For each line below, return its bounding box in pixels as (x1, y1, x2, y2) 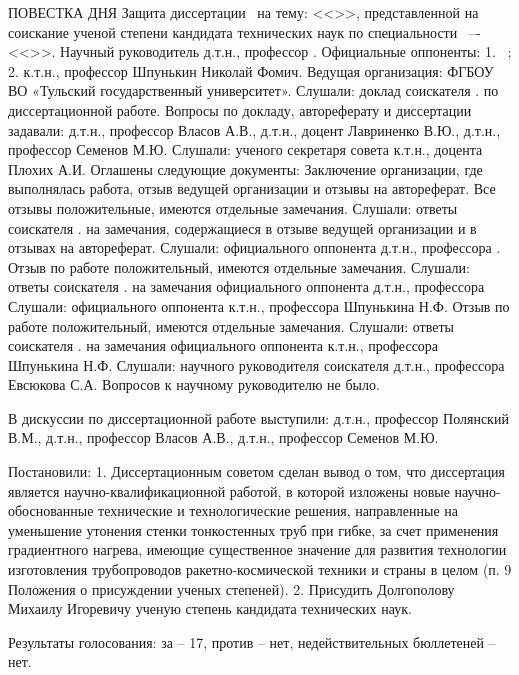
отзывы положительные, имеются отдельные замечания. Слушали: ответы (8, 197, 458, 218)
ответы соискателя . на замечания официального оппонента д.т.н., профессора (8, 276, 485, 297)
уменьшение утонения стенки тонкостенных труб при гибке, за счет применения (8, 519, 499, 540)
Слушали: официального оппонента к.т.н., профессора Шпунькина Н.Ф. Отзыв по (8, 295, 510, 316)
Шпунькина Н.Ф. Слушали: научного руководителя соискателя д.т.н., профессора (8, 354, 505, 375)
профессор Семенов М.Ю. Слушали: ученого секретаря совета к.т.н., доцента (8, 139, 483, 160)
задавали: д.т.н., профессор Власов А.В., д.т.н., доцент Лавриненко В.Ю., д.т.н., (8, 119, 501, 140)
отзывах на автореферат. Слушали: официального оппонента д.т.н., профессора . (8, 237, 501, 258)
